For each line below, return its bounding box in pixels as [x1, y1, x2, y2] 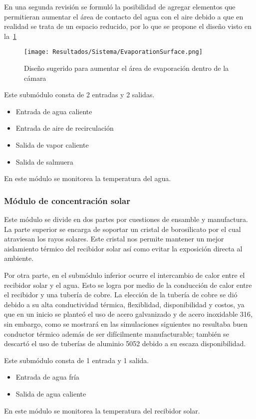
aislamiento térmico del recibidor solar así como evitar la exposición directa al [4, 243, 243, 253]
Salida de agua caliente [15, 388, 86, 399]
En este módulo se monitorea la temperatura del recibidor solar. [4, 405, 200, 416]
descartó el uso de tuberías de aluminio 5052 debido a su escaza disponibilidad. [4, 338, 246, 349]
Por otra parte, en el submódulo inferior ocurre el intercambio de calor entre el [4, 269, 245, 280]
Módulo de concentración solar [4, 194, 130, 207]
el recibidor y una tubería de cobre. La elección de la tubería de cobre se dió [4, 289, 238, 300]
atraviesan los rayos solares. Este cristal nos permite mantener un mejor [4, 233, 224, 244]
